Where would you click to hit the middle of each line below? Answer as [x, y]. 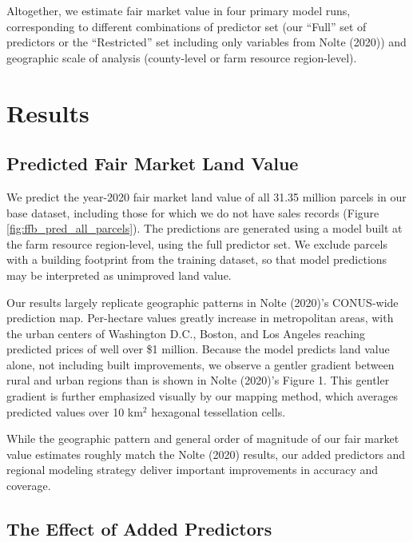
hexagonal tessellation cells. [218, 411]
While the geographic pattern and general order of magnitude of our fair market [203, 438]
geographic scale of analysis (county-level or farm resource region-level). [182, 57]
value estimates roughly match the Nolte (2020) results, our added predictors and [206, 454]
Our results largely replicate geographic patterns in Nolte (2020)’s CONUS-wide [203, 302]
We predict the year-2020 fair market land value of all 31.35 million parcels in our [206, 196]
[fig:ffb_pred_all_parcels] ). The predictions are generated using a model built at [205, 228]
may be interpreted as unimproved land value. [119, 275]
